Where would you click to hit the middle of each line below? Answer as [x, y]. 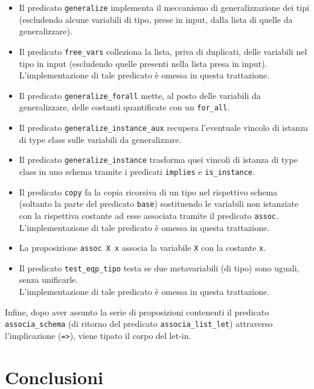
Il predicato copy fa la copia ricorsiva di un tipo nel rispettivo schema [148, 191]
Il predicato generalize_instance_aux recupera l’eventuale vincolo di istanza [164, 127]
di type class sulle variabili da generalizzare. [100, 139]
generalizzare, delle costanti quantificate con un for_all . [124, 107]
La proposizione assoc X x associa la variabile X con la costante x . [143, 248]
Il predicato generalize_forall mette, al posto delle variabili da [140, 95]
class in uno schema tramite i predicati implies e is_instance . [137, 171]
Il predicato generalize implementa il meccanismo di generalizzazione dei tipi [164, 7]
